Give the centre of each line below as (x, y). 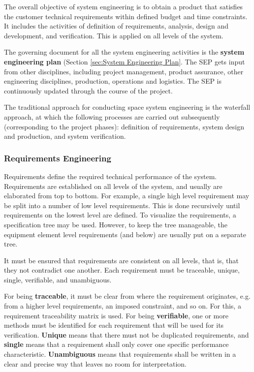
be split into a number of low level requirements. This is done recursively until (122, 205)
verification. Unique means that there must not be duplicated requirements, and (127, 334)
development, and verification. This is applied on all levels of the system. (114, 35)
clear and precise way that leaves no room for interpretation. (95, 363)
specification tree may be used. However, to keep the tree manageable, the (116, 224)
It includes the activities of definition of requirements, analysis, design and (116, 26)
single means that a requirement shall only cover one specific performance (116, 344)
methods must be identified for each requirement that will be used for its (114, 325)
